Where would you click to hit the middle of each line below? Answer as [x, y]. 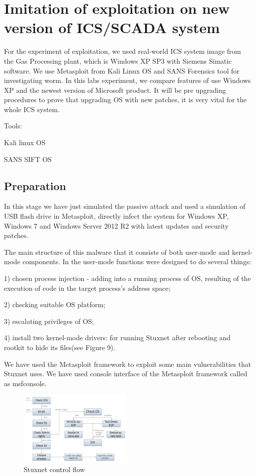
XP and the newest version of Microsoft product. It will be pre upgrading [115, 90]
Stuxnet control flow [55, 469]
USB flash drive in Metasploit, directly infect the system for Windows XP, [116, 216]
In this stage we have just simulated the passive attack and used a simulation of [125, 206]
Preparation [35, 185]
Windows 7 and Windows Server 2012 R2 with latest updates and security [116, 225]
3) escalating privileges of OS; [49, 321]
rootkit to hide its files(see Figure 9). [60, 347]
